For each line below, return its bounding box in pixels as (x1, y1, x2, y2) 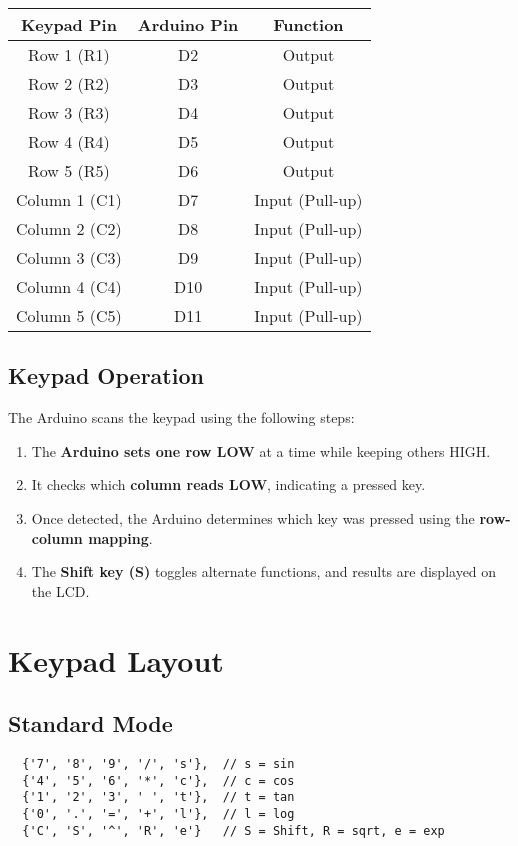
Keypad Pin (20, 13, 117, 36)
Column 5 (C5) (16, 304, 122, 327)
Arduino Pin (137, 13, 239, 36)
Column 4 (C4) (16, 275, 122, 298)
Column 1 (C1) (16, 188, 122, 211)
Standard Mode (8, 708, 173, 739)
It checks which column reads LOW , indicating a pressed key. (31, 474, 426, 495)
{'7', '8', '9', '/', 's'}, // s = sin (22, 756, 295, 771)
